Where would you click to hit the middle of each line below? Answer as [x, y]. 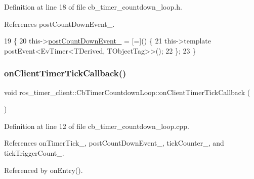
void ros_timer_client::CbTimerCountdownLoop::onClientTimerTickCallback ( [127, 92]
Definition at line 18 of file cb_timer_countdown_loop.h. [93, 7]
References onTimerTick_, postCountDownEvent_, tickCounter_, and [114, 143]
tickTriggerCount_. [34, 152]
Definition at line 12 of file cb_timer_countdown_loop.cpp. [97, 126]
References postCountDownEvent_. [59, 24]
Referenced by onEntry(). [44, 170]
